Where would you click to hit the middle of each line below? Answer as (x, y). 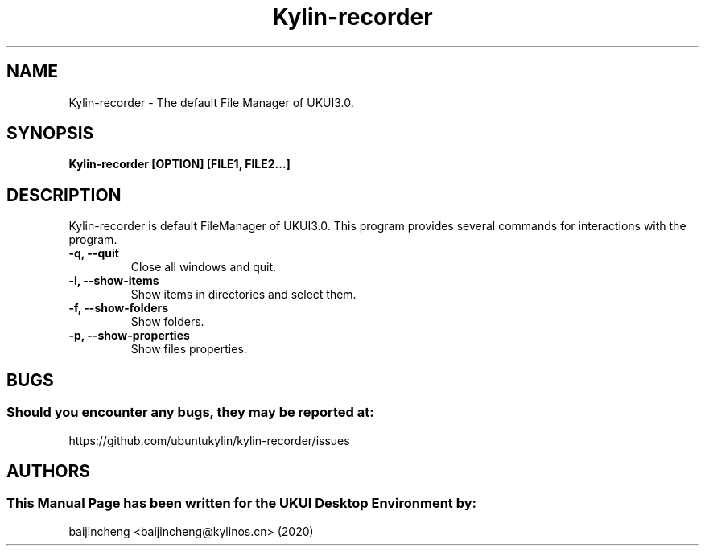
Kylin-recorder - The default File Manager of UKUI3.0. (211, 102)
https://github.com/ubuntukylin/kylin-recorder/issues (209, 440)
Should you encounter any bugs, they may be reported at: (190, 412)
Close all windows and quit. (203, 267)
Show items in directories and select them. (243, 295)
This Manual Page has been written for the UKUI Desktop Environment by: (242, 503)
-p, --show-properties (129, 336)
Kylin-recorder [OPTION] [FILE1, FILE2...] (179, 164)
